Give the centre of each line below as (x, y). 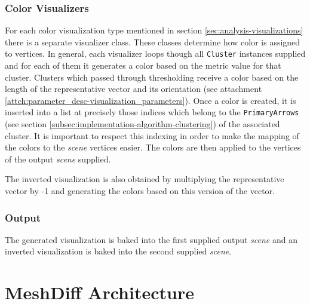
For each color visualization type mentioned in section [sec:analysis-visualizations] (154, 30)
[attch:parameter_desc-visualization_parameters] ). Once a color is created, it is (151, 100)
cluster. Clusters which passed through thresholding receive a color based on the (152, 77)
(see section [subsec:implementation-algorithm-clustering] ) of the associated (142, 124)
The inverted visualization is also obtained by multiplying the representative (145, 179)
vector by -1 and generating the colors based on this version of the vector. (140, 191)
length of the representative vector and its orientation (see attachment (133, 89)
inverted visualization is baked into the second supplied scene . (118, 251)
